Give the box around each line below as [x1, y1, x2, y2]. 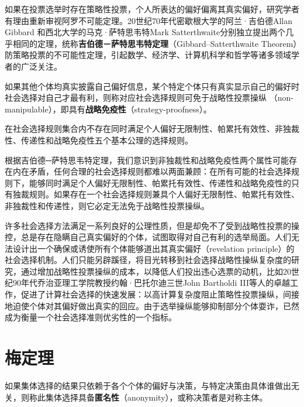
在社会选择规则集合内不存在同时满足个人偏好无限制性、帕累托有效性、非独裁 [5, 122, 299, 135]
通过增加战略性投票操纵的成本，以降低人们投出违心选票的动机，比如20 [20, 265, 291, 277]
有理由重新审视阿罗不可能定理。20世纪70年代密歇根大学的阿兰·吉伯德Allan [5, 14, 292, 26]
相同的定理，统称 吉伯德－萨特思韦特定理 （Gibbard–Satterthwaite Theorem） [12, 37, 298, 49]
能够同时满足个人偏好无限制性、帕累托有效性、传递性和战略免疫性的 [29, 176, 291, 189]
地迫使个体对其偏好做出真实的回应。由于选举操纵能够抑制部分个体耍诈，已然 [5, 299, 299, 312]
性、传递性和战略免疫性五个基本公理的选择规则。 [5, 134, 193, 146]
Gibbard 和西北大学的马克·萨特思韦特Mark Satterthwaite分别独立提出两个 [5, 26, 286, 38]
